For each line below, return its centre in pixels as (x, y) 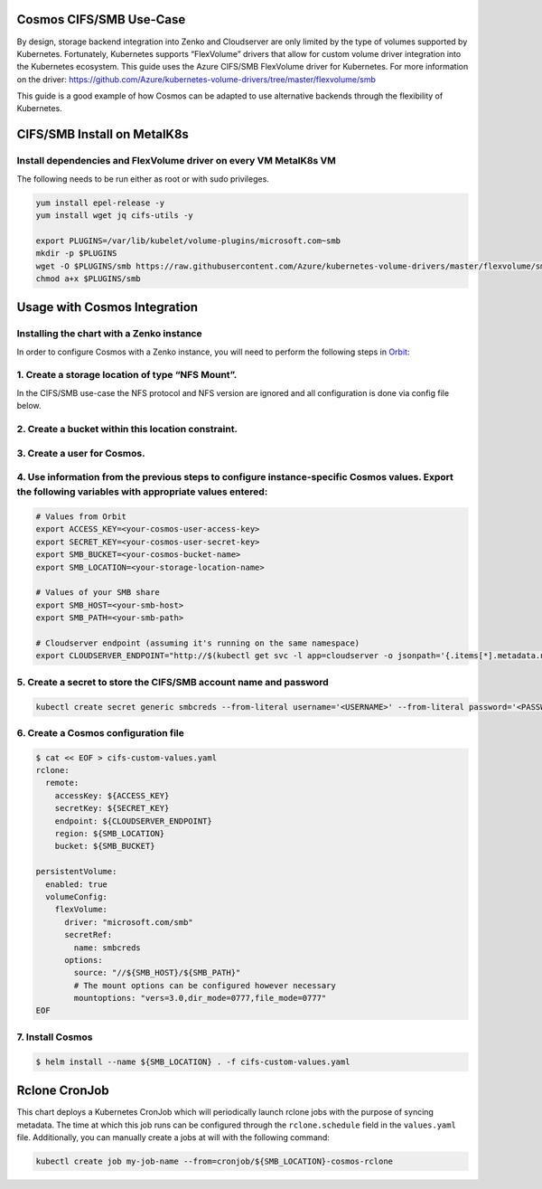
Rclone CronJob (63, 1091)
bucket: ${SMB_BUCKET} (105, 846)
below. (29, 406)
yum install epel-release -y (100, 203)
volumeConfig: (77, 896)
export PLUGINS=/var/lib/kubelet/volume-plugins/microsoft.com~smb (188, 241)
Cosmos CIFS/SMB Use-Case (101, 19)
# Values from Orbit (81, 517)
